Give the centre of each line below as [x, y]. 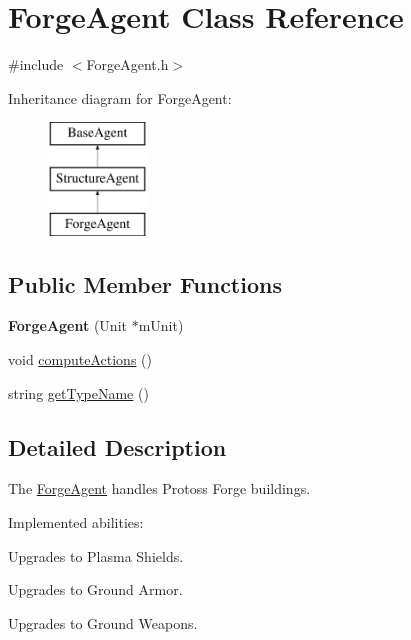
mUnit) [161, 325]
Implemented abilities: [76, 522]
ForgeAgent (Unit [67, 325]
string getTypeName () [78, 392]
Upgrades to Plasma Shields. [96, 555]
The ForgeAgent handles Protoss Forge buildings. [159, 488]
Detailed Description [117, 446]
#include [36, 64]
